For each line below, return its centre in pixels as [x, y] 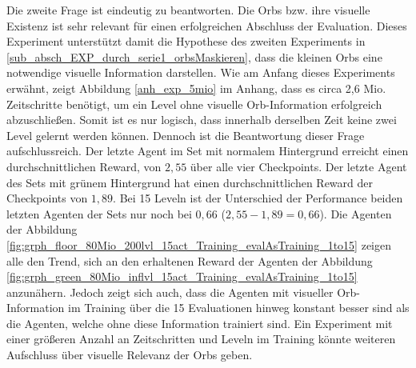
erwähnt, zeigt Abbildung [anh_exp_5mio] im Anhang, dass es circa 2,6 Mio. [196, 88]
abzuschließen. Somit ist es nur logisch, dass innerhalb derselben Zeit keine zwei [202, 120]
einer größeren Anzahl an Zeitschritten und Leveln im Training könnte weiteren [201, 339]
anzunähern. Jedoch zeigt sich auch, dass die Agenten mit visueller [170, 292]
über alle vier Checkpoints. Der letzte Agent [298, 166]
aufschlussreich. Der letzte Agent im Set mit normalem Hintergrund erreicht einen [208, 151]
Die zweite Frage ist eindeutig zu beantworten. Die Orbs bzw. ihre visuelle [188, 10]
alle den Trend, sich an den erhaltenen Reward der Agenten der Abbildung [190, 260]
